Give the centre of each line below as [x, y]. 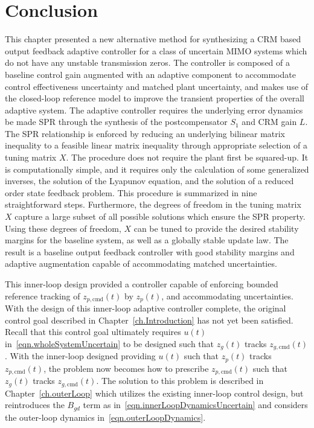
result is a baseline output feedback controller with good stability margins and [150, 251]
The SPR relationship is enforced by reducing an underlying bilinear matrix [145, 133]
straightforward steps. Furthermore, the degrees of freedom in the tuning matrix [153, 204]
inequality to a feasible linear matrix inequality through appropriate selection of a [156, 145]
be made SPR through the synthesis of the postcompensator [116, 122]
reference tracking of [43, 295]
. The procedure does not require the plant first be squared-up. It [187, 157]
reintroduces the [35, 405]
